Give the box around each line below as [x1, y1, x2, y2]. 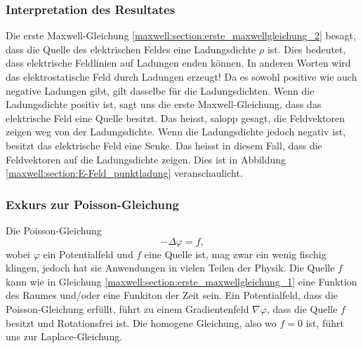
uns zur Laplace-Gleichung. [6, 329, 123, 344]
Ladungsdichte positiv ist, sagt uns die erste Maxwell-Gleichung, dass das [6, 97, 322, 112]
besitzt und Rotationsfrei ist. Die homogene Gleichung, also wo [6, 315, 277, 330]
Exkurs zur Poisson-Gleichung [6, 195, 179, 213]
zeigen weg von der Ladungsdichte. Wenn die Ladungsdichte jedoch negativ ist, [6, 124, 346, 139]
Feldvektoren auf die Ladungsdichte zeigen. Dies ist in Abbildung [6, 152, 286, 166]
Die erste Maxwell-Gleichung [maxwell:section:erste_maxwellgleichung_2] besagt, [6, 28, 356, 43]
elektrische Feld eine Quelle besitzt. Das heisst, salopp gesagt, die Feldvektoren [6, 110, 345, 125]
